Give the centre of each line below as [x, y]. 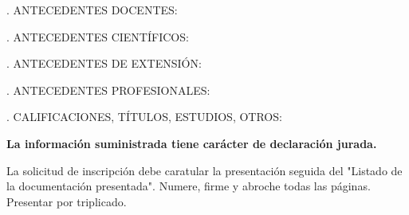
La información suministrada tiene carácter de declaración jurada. [192, 143]
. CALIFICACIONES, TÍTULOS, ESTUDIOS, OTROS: [144, 117]
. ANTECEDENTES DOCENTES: [92, 10]
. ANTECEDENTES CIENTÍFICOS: [98, 36]
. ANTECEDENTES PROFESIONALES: [108, 90]
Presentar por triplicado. [67, 201]
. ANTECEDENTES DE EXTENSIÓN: [104, 63]
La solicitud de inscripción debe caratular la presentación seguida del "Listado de [204, 170]
